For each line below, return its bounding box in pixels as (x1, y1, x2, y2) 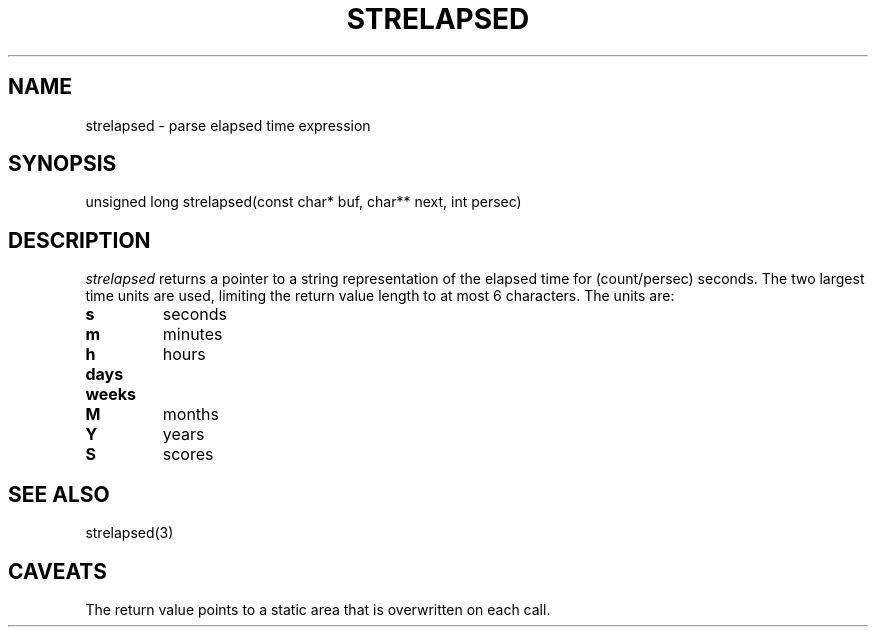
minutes (162, 324, 223, 345)
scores (162, 444, 214, 465)
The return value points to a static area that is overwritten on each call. (85, 600, 551, 618)
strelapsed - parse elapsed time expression (85, 116, 371, 134)
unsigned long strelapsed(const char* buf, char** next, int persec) (85, 193, 522, 211)
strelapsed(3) (85, 524, 174, 542)
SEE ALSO (8, 481, 110, 507)
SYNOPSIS (8, 151, 117, 177)
